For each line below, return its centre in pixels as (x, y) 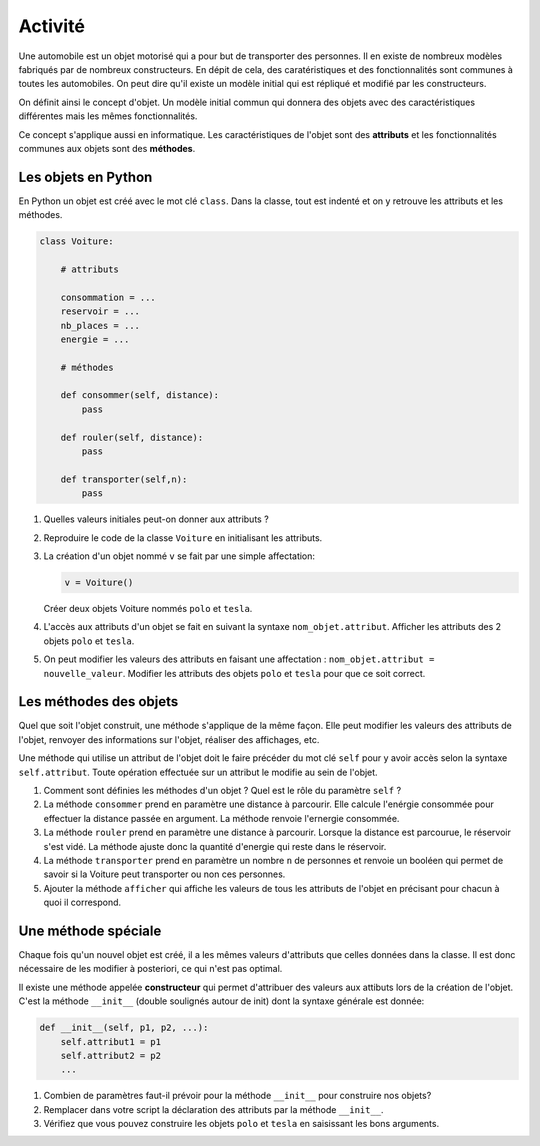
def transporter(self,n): (124, 479)
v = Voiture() (99, 582)
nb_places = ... (100, 325)
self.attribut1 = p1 (111, 1041)
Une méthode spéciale (90, 930)
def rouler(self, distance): (132, 437)
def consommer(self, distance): (140, 395)
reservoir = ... (100, 311)
